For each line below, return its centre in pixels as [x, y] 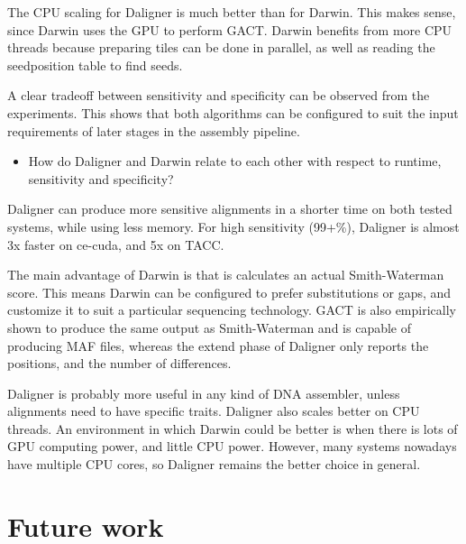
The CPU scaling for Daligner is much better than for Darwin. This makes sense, [232, 12]
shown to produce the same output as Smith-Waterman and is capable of [209, 327]
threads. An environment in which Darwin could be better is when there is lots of [233, 428]
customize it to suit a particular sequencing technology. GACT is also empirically [232, 310]
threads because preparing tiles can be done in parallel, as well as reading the [221, 47]
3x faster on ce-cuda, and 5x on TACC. [116, 244]
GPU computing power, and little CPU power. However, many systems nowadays [232, 446]
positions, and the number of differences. [119, 363]
